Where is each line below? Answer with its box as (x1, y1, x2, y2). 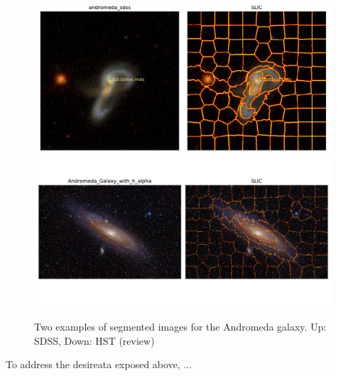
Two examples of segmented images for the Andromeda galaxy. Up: (34, 319, 327, 333)
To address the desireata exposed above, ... (6, 357, 192, 372)
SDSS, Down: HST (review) (34, 333, 155, 348)
